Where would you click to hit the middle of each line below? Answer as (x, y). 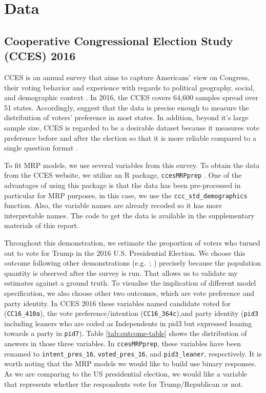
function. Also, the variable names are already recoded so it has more (113, 205)
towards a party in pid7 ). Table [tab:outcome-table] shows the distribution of (126, 333)
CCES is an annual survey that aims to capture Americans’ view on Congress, (127, 77)
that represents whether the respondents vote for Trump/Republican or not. (124, 383)
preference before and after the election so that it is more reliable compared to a (130, 137)
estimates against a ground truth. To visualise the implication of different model (130, 283)
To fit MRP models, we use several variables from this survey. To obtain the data (132, 165)
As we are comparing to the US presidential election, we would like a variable (126, 373)
